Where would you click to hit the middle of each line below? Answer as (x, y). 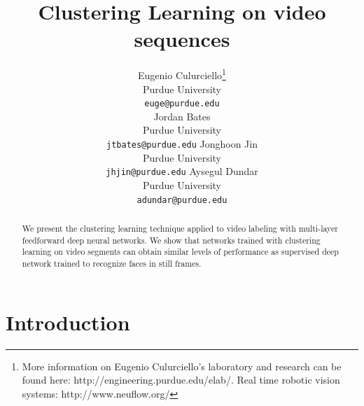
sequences (182, 39)
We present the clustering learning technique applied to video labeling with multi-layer (180, 228)
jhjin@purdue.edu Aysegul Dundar (182, 171)
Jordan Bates (182, 116)
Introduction (68, 322)
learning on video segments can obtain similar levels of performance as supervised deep (180, 252)
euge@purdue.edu (182, 104)
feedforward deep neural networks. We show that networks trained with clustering (171, 240)
